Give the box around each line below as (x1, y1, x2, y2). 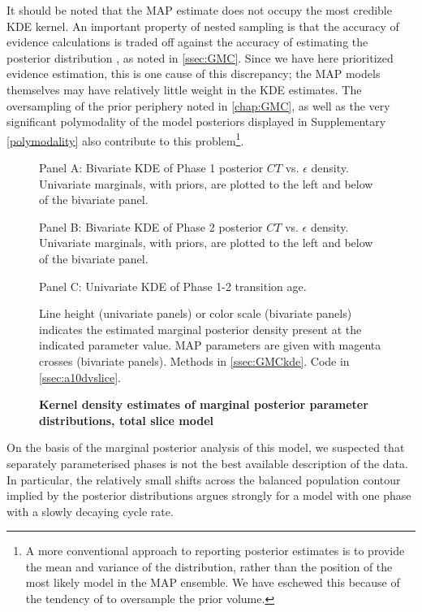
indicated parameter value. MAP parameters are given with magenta (39, 336, 381, 354)
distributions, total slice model (39, 411, 214, 428)
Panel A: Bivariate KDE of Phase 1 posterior (39, 159, 264, 176)
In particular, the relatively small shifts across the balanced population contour (6, 471, 401, 488)
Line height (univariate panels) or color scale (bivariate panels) (39, 305, 352, 322)
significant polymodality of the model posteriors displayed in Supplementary (6, 113, 386, 130)
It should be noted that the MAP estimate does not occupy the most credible (6, 2, 392, 18)
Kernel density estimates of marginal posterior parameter (39, 396, 368, 413)
